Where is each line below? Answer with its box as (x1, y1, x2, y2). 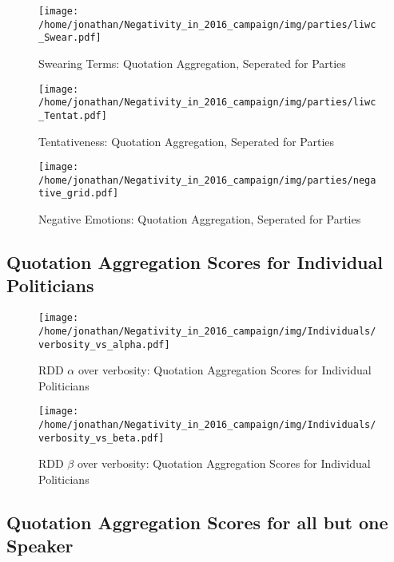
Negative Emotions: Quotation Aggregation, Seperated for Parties (38, 211, 361, 228)
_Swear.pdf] (38, 32, 101, 44)
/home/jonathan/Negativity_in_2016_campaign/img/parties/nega (38, 174, 376, 186)
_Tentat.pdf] (38, 109, 107, 121)
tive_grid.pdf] (38, 188, 119, 200)
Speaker (6, 533, 74, 558)
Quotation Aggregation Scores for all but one (6, 509, 388, 534)
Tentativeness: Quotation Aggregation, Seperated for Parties (38, 133, 335, 149)
